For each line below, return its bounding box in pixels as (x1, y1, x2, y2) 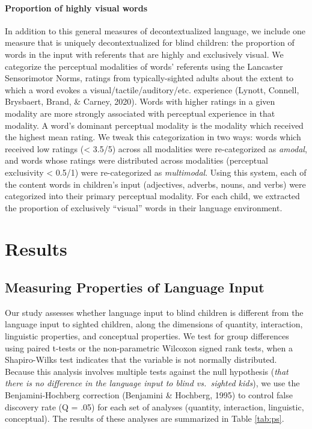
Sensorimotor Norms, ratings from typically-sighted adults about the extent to (5, 72, 294, 84)
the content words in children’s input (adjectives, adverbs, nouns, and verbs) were (5, 177, 306, 190)
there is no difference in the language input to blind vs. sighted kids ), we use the (5, 377, 300, 389)
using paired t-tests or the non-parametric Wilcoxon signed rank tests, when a (5, 341, 293, 354)
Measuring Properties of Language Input (5, 278, 265, 297)
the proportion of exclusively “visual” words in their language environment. (5, 201, 283, 214)
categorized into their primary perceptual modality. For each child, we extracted (5, 190, 300, 202)
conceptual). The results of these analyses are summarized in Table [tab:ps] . (5, 412, 284, 425)
